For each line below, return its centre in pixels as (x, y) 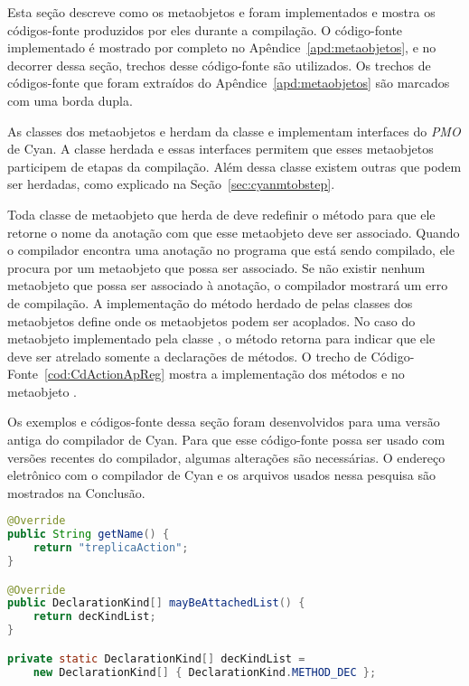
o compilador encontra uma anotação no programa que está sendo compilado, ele (231, 250)
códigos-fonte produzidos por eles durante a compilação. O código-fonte (205, 29)
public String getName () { (89, 535)
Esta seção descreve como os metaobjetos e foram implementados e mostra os (221, 12)
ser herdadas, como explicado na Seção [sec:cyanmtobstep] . (171, 184)
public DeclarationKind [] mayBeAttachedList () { (156, 603)
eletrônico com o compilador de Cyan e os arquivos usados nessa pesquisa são (222, 475)
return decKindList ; (94, 617)
